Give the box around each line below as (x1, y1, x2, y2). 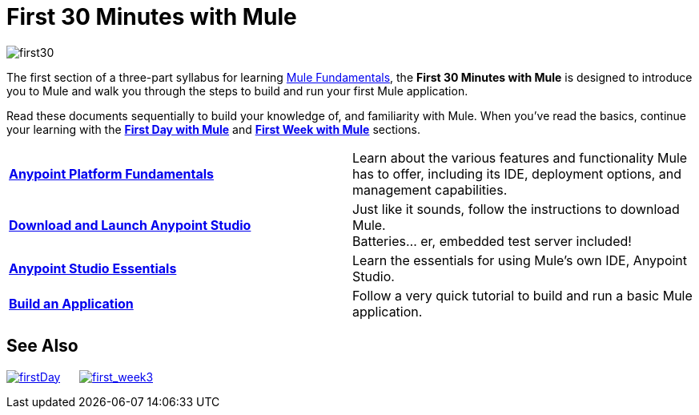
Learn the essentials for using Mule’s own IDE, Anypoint (352, 252, 688, 268)
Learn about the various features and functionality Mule (352, 149, 688, 166)
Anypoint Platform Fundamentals (9, 165, 215, 182)
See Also (6, 336, 78, 357)
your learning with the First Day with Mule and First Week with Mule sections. (6, 122, 420, 136)
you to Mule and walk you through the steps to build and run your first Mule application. (6, 83, 468, 98)
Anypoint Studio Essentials (9, 260, 177, 276)
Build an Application (9, 295, 134, 312)
